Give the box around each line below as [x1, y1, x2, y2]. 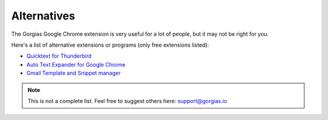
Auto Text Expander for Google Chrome [26, 61, 126, 68]
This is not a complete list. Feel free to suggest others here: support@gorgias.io [27, 97, 227, 104]
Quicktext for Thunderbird [26, 52, 92, 60]
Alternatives [11, 9, 75, 22]
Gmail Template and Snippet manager [26, 70, 121, 77]
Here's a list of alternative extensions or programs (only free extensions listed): [11, 41, 210, 48]
